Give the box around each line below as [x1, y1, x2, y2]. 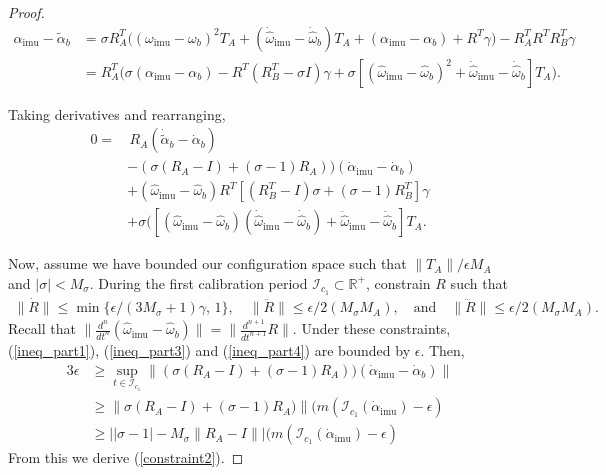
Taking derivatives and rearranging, [8, 103, 226, 124]
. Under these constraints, [292, 318, 451, 339]
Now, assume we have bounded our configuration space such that [8, 253, 407, 274]
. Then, [420, 340, 465, 361]
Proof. [8, 2, 45, 22]
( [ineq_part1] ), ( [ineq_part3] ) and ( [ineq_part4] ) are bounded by [8, 340, 411, 361]
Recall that [8, 318, 76, 339]
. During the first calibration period [89, 272, 308, 293]
